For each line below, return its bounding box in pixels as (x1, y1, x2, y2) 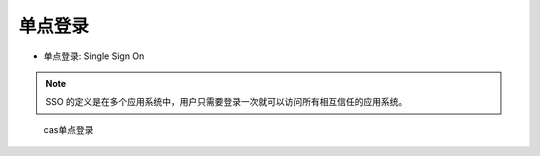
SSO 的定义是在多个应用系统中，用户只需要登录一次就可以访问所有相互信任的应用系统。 (45, 96, 408, 108)
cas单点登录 (43, 123, 94, 135)
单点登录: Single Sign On (43, 50, 145, 62)
